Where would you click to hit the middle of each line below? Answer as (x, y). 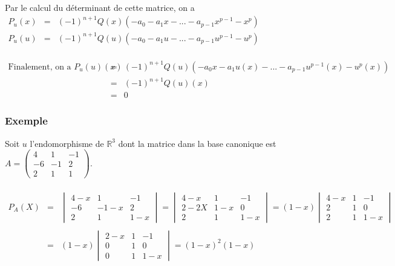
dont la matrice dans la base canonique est (197, 143)
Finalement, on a (40, 67)
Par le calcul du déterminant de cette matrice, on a (100, 7)
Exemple (26, 121)
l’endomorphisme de (67, 143)
